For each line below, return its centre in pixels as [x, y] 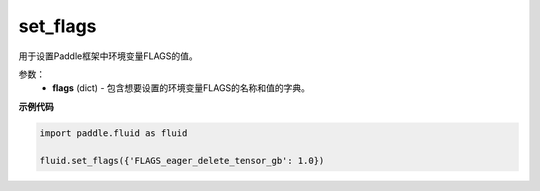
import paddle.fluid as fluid [113, 133]
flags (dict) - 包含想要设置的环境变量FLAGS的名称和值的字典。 [181, 88]
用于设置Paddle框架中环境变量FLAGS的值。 [108, 56]
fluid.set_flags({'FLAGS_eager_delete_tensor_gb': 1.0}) [182, 161]
